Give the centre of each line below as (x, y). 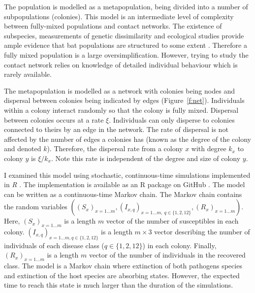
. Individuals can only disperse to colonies (172, 119)
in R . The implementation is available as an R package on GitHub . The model (125, 184)
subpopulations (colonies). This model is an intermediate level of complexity (119, 16)
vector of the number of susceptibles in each (172, 221)
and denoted (23, 148)
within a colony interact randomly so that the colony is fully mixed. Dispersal (121, 110)
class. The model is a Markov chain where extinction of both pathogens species (123, 266)
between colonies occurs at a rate (54, 119)
